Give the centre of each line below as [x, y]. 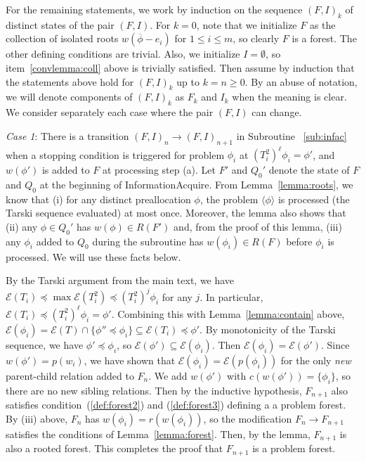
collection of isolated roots [62, 38]
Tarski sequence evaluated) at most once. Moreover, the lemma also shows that [176, 213]
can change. [277, 112]
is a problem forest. [294, 448]
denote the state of [309, 170]
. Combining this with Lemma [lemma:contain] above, [228, 313]
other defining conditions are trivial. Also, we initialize [123, 54]
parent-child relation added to [70, 375]
